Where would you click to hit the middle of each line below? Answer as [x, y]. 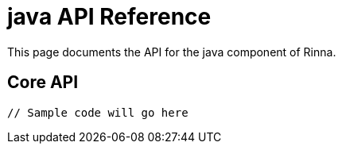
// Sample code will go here [98, 112]
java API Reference [109, 17]
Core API [43, 83]
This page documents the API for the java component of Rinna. [172, 52]
